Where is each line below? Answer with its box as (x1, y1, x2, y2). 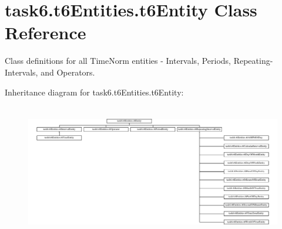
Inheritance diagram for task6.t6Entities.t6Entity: (5, 86, 184, 98)
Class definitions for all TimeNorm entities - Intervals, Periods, (5, 54, 231, 67)
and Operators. (41, 66, 95, 78)
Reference (5, 20, 86, 45)
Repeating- (233, 54, 273, 67)
